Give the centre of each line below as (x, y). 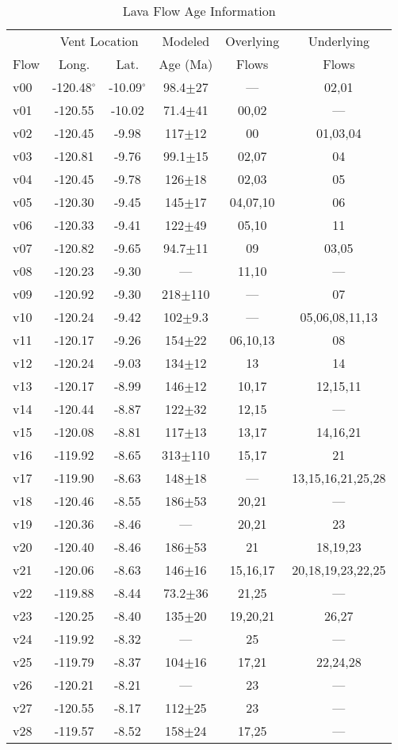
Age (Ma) (186, 64)
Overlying (253, 41)
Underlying (339, 41)
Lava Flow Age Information (199, 11)
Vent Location (99, 41)
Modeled (186, 41)
